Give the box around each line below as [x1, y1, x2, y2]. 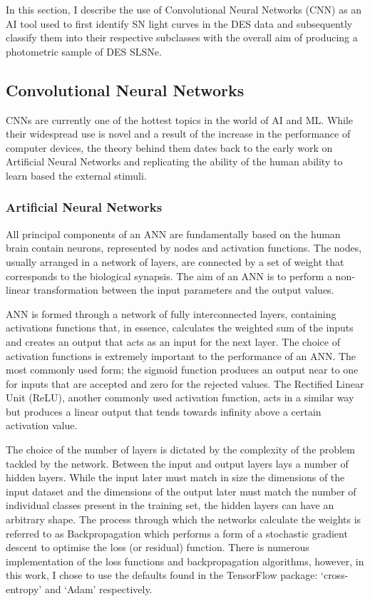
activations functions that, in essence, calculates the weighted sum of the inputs [6, 320, 354, 335]
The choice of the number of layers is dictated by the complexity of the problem [6, 442, 355, 457]
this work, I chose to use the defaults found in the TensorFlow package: [6, 567, 318, 582]
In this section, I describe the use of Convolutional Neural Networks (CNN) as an [6, 2, 362, 16]
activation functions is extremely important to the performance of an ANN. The [6, 348, 356, 363]
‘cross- [321, 567, 349, 582]
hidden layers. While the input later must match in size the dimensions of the [6, 470, 345, 485]
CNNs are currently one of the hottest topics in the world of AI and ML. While [6, 112, 354, 127]
